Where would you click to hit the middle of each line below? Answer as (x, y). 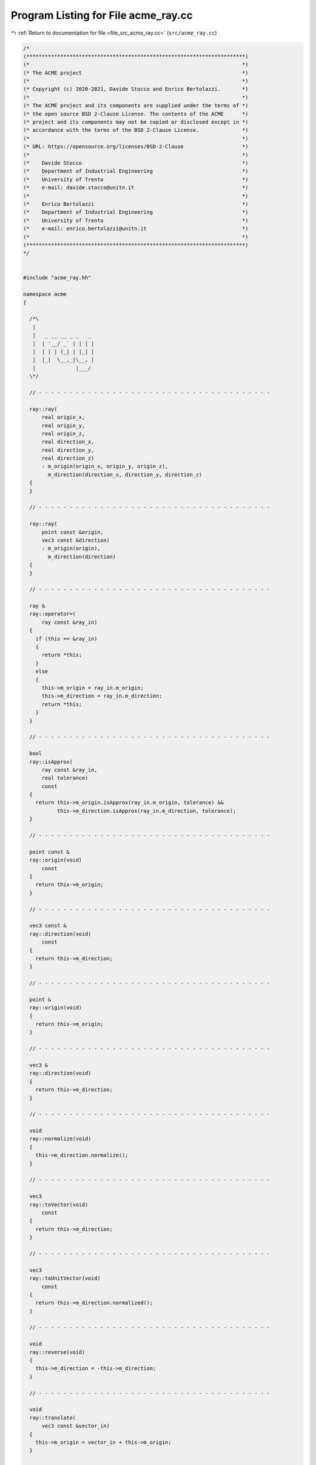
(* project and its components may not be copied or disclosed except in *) (136, 122)
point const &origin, (73, 532)
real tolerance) (65, 778)
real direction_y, (68, 450)
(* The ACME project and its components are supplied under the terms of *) (136, 106)
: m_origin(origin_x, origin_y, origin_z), (105, 466)
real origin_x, (63, 417)
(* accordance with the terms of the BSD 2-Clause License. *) (136, 130)
